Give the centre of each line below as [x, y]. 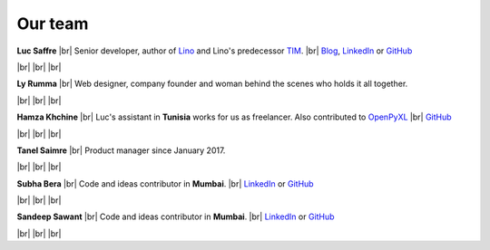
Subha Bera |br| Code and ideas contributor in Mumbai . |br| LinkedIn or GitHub [165, 183]
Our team [53, 24]
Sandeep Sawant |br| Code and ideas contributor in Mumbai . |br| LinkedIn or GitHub [176, 216]
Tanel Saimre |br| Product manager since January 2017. [121, 150]
